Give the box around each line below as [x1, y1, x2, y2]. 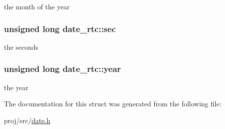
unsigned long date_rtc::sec [4, 22, 116, 34]
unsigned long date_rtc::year [4, 63, 121, 75]
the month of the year [4, 1, 70, 11]
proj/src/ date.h [4, 115, 51, 125]
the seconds [4, 41, 39, 52]
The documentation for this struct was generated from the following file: [4, 98, 222, 109]
